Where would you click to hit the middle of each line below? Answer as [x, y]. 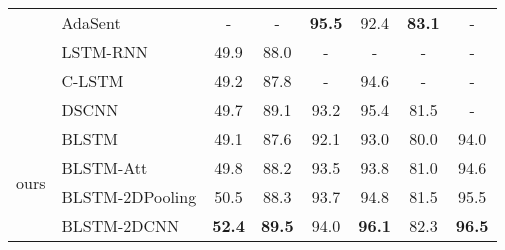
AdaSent [91, 22]
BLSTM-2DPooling [129, 196]
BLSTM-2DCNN [120, 225]
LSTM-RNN [104, 51]
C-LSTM [92, 80]
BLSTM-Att [104, 167]
